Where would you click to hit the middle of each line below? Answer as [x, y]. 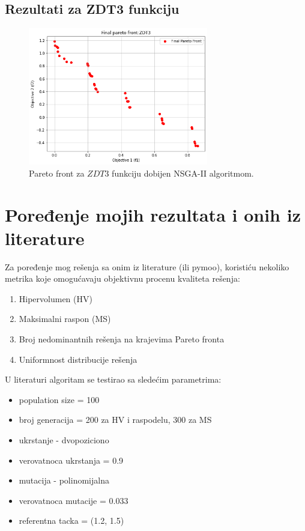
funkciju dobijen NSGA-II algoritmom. [183, 173]
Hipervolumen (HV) [56, 298]
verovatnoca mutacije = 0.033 [74, 500]
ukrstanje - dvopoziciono [64, 440]
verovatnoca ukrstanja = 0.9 [71, 460]
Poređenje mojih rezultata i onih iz [153, 214]
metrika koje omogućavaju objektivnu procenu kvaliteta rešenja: [122, 278]
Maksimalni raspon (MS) [65, 319]
